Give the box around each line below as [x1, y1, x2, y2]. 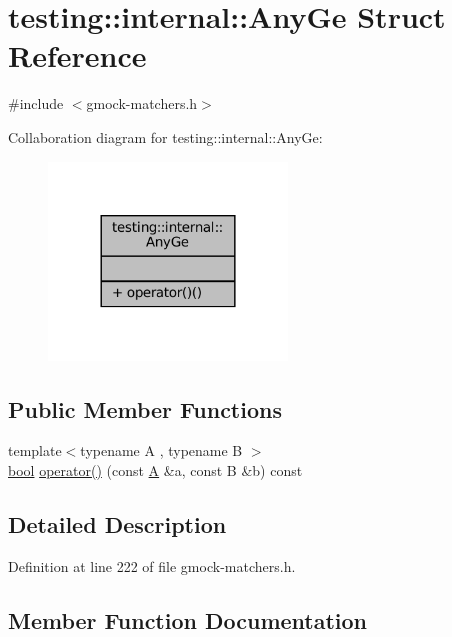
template [8, 440, 62, 461]
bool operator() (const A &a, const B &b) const [8, 459, 303, 480]
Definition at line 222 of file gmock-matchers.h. [8, 555, 296, 576]
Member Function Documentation [8, 604, 368, 635]
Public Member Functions [8, 393, 282, 424]
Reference [8, 35, 147, 76]
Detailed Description [8, 508, 227, 539]
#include [8, 93, 64, 114]
